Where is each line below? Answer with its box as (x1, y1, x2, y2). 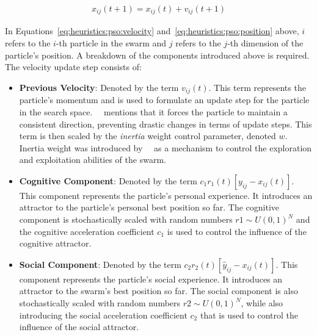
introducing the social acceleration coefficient (19, 308, 188, 321)
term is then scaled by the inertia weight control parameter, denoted (19, 129, 276, 142)
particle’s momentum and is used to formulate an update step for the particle (19, 93, 310, 106)
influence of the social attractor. (19, 320, 139, 333)
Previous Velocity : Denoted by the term (19, 81, 179, 93)
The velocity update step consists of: (5, 60, 142, 73)
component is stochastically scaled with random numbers (19, 213, 233, 226)
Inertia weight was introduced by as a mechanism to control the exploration (19, 141, 312, 154)
